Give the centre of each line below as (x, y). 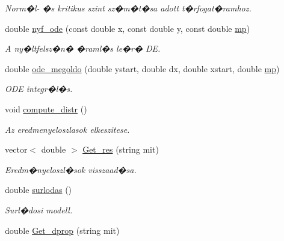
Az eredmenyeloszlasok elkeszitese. (67, 129)
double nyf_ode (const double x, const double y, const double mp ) (128, 28)
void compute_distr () (46, 108)
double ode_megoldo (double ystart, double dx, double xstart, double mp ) (142, 68)
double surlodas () (39, 190)
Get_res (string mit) (121, 149)
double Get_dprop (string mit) (62, 230)
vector (16, 149)
